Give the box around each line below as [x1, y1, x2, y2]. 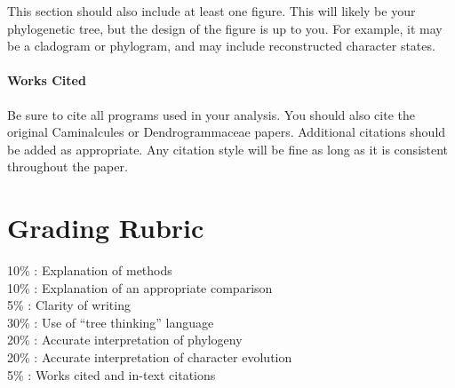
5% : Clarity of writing [7, 296, 131, 314]
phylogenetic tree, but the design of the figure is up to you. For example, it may [7, 19, 443, 37]
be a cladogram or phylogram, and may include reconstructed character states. [7, 36, 435, 55]
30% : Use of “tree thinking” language [7, 313, 214, 331]
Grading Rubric [7, 210, 204, 246]
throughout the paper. [7, 157, 128, 176]
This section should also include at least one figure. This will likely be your [7, 2, 416, 20]
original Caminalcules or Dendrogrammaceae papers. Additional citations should [7, 123, 446, 141]
